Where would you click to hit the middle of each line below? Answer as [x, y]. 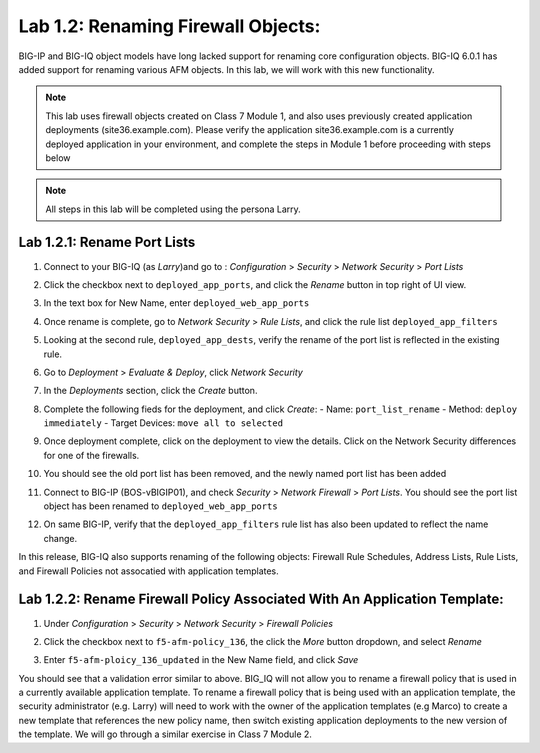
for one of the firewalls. [91, 455]
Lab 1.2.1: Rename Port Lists [107, 242]
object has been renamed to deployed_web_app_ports [161, 506]
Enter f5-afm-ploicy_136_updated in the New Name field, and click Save [201, 660]
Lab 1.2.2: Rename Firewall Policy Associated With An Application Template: [261, 599]
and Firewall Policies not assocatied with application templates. [148, 571]
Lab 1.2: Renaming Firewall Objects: [169, 26]
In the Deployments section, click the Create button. [150, 391]
